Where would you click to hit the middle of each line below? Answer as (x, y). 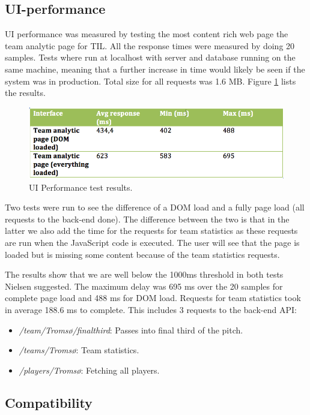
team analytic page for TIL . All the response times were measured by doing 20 (150, 45)
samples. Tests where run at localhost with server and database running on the (150, 57)
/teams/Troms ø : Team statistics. (79, 350)
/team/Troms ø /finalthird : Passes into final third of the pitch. (131, 330)
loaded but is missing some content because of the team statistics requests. (142, 254)
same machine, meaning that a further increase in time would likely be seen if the (155, 69)
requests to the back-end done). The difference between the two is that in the (147, 219)
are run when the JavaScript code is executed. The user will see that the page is (152, 243)
